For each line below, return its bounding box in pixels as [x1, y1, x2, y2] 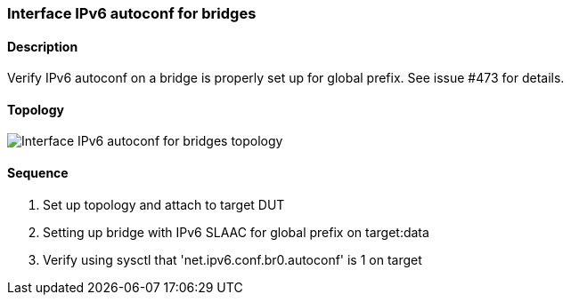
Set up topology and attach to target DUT [43, 196, 285, 212]
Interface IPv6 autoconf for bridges [7, 4, 257, 22]
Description [7, 38, 78, 54]
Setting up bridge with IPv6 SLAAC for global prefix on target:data [43, 224, 429, 240]
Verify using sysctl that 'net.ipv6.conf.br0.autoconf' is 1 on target [43, 251, 422, 267]
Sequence [7, 165, 69, 181]
